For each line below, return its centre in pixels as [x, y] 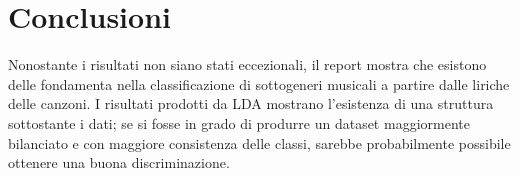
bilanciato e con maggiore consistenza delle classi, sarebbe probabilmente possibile [259, 142]
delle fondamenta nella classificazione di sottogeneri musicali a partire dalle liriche [259, 83]
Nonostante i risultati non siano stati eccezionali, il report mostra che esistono [247, 64]
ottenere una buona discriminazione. [119, 162]
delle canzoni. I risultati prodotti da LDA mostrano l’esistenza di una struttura [251, 103]
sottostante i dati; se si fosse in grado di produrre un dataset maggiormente [239, 122]
